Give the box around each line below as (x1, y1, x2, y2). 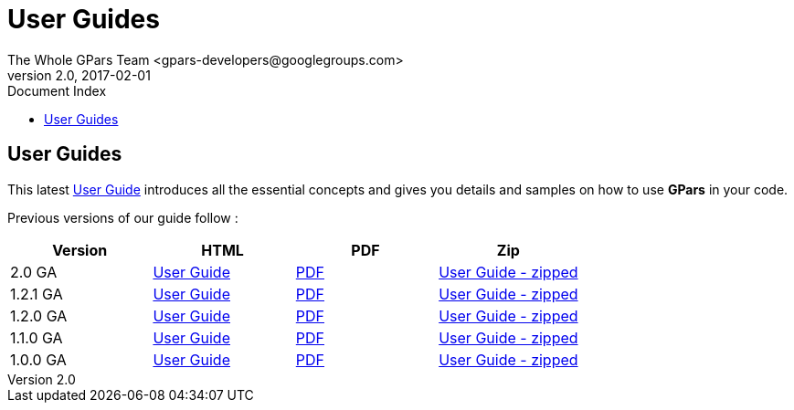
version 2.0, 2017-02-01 (7, 67, 151, 83)
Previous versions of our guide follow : (7, 209, 238, 226)
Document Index (7, 82, 107, 99)
